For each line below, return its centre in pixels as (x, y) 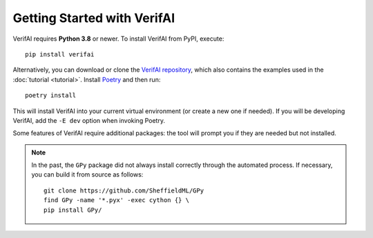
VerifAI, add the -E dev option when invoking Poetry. (89, 120)
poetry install (51, 96)
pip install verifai (60, 54)
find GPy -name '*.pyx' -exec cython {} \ (117, 200)
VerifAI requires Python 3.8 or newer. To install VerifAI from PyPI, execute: (118, 39)
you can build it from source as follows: (87, 175)
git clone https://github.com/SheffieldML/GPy (124, 190)
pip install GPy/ (73, 210)
